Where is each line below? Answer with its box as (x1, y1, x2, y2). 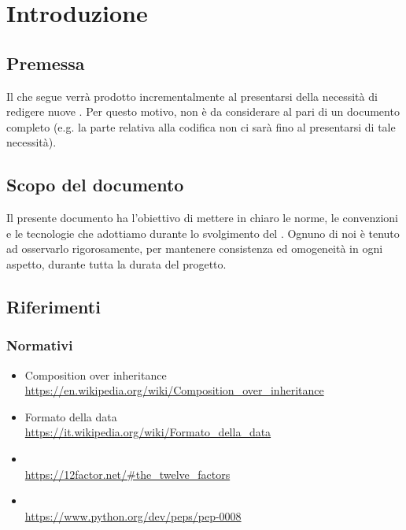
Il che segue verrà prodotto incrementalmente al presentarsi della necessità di (6, 87, 378, 104)
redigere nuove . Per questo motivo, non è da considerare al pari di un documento (6, 103, 400, 120)
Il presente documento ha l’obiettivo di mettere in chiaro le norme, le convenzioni (6, 209, 398, 226)
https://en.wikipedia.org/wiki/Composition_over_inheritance (24, 382, 324, 398)
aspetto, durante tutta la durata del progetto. (6, 255, 227, 272)
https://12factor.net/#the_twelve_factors (24, 465, 231, 482)
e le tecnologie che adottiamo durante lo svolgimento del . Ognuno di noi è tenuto (6, 224, 400, 241)
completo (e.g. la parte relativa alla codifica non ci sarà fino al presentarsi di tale (6, 118, 396, 135)
